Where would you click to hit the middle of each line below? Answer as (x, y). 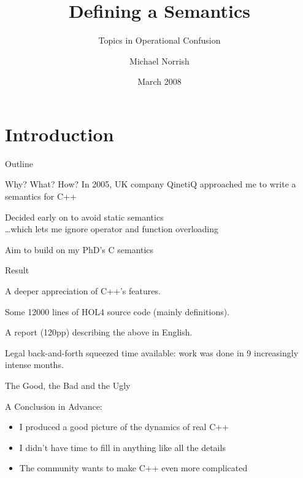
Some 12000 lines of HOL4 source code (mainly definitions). (117, 311)
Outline (19, 163)
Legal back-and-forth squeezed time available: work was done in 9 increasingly (152, 352)
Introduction (59, 134)
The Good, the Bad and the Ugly (68, 385)
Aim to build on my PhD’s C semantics (79, 249)
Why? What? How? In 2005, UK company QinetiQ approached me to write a (151, 184)
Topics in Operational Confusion (159, 40)
